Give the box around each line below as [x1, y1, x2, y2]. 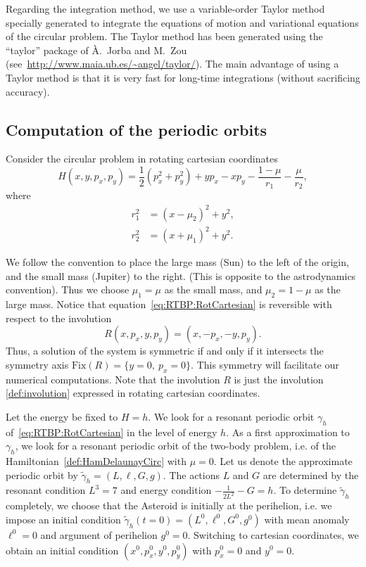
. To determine [273, 483, 337, 497]
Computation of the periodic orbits [6, 118, 267, 140]
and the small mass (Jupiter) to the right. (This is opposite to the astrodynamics [6, 268, 356, 283]
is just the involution [234, 371, 324, 386]
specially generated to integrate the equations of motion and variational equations [6, 15, 359, 30]
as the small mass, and [164, 282, 263, 297]
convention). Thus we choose [6, 282, 130, 297]
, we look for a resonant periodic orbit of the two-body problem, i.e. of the [15, 438, 336, 453]
